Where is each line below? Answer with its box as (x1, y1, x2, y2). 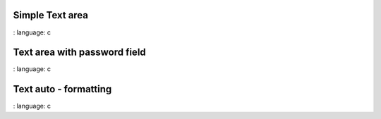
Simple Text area (13, 9, 88, 21)
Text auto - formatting (13, 83, 112, 95)
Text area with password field (13, 46, 146, 58)
